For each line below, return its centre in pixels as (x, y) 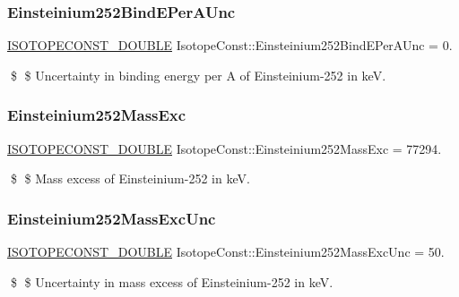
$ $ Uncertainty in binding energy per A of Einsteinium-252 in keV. (198, 75)
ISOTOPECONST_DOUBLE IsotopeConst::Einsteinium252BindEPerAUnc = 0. (230, 45)
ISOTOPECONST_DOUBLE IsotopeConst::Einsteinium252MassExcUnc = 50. (226, 252)
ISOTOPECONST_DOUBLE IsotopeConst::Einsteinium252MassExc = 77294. (225, 148)
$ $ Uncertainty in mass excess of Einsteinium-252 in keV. (172, 281)
